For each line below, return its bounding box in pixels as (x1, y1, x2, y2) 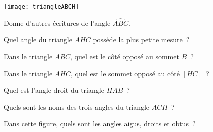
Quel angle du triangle (4, 34, 72, 45)
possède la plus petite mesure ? (93, 34, 190, 45)
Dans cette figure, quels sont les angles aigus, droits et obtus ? (4, 118, 196, 129)
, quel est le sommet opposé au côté (70, 68, 180, 78)
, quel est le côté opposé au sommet (70, 51, 179, 62)
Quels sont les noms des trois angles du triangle (4, 101, 150, 112)
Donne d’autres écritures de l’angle (4, 17, 111, 28)
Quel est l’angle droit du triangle (4, 85, 104, 95)
